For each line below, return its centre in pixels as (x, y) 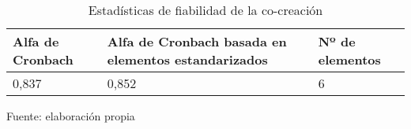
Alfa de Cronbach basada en (197, 41)
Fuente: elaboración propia (71, 116)
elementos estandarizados (187, 59)
